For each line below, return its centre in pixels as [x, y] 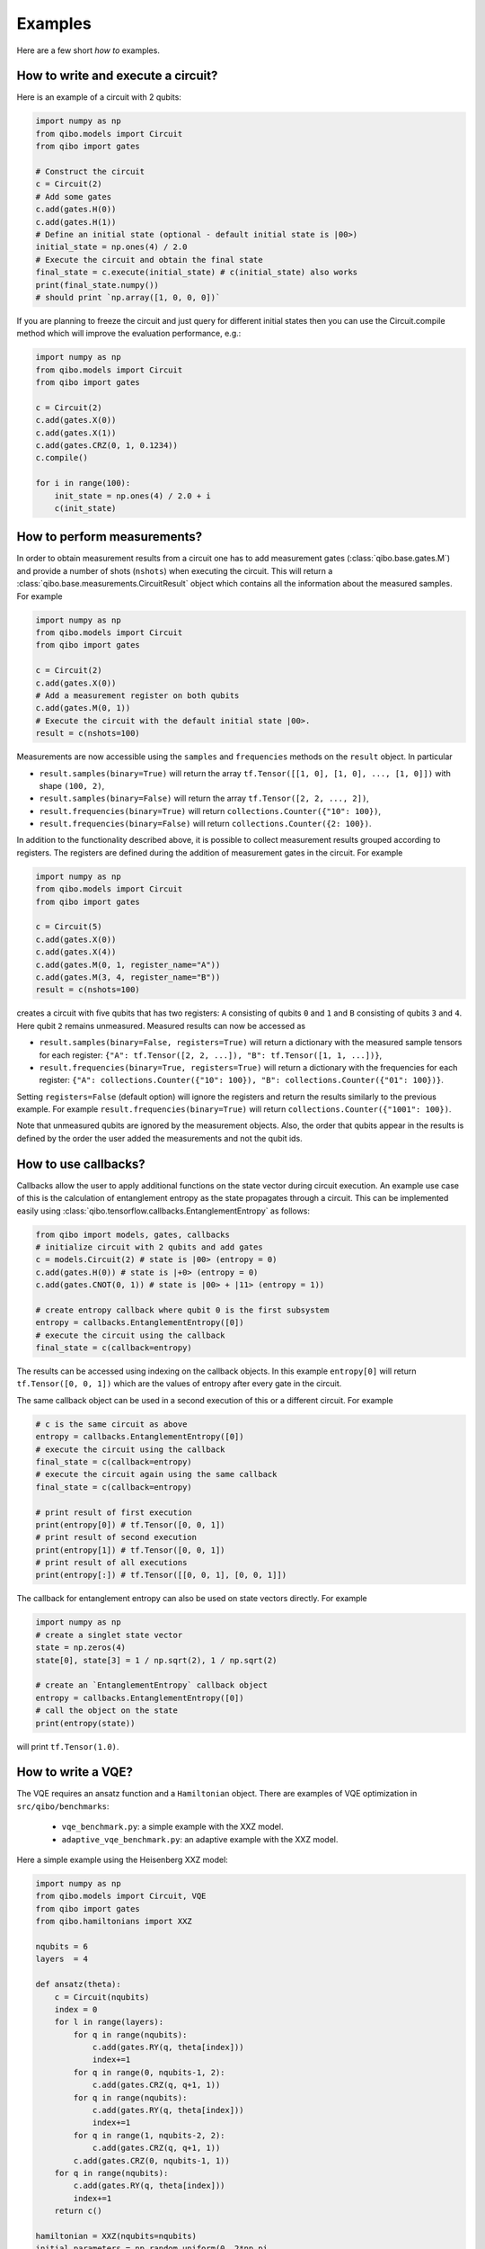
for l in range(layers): [109, 2022]
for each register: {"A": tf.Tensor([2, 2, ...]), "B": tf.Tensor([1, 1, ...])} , [211, 1055]
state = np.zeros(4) [80, 1648]
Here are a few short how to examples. [88, 50]
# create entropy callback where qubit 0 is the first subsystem [182, 1310]
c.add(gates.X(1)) [76, 433]
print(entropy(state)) [85, 1723]
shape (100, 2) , [72, 785]
